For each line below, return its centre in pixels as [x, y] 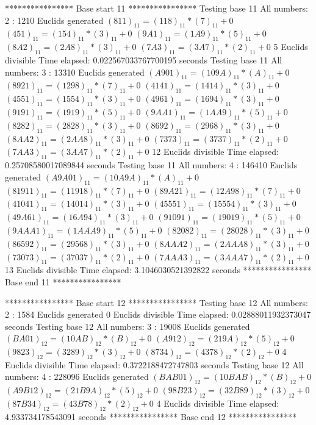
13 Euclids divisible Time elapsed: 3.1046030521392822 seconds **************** [158, 270]
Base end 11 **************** [63, 281]
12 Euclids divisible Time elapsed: [215, 152]
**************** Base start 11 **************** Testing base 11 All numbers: [156, 8]
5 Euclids [291, 47]
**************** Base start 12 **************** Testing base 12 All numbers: [156, 302]
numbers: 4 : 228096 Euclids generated [77, 377]
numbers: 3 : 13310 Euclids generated [75, 72]
